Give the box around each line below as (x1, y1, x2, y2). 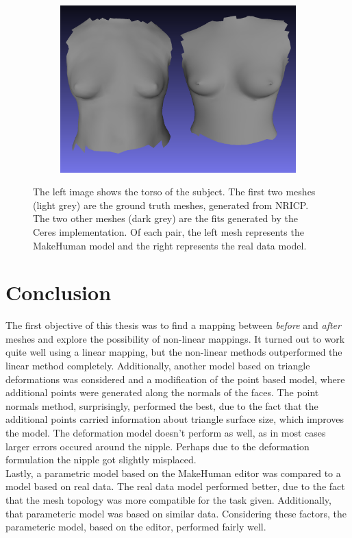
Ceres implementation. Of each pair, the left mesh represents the (33, 224, 304, 239)
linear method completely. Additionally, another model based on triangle (5, 358, 310, 373)
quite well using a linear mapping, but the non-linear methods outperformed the (5, 345, 342, 359)
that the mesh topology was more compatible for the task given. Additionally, (5, 492, 331, 506)
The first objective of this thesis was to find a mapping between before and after (5, 318, 341, 332)
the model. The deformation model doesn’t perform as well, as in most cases (5, 425, 326, 439)
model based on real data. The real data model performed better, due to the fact (5, 479, 345, 493)
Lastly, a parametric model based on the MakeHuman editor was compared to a (5, 465, 341, 480)
